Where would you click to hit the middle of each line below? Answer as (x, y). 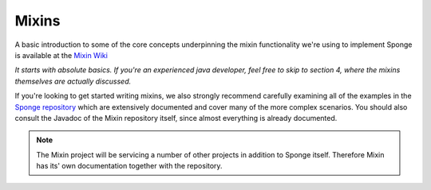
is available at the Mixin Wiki (61, 55)
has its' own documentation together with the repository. (129, 166)
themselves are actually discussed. (73, 81)
